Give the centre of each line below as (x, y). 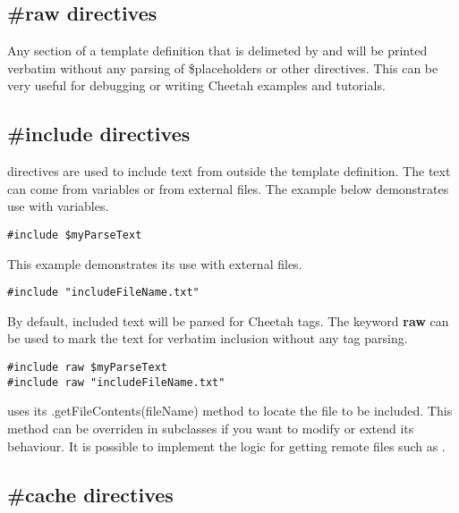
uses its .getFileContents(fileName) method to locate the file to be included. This (230, 411)
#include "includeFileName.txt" (103, 293)
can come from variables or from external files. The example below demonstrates (228, 188)
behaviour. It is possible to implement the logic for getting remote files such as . (226, 446)
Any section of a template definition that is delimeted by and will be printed (217, 50)
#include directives (99, 134)
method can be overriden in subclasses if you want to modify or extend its (211, 428)
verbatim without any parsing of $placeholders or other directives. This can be (223, 67)
